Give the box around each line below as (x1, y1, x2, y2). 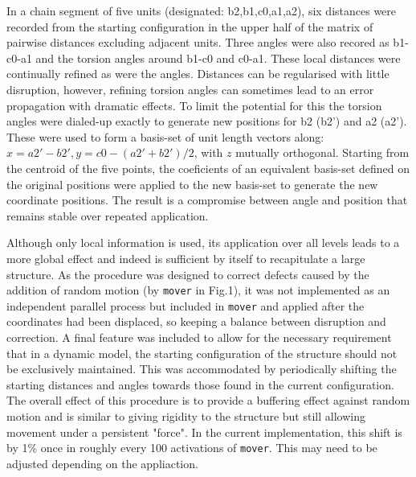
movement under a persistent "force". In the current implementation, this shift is (6, 423, 402, 440)
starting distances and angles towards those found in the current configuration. (6, 376, 394, 393)
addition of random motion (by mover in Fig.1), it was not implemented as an (6, 282, 390, 298)
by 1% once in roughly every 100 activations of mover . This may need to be (6, 439, 377, 456)
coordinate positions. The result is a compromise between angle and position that (6, 191, 408, 208)
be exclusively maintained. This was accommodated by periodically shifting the (6, 360, 397, 377)
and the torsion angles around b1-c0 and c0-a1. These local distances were (35, 49, 401, 66)
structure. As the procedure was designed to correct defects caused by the (6, 265, 369, 282)
